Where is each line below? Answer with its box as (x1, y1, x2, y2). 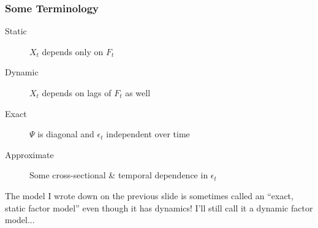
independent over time (106, 127, 190, 140)
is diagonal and (37, 127, 94, 140)
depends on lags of (42, 86, 112, 99)
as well (125, 86, 151, 99)
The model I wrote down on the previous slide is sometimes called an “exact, (5, 189, 293, 202)
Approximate (5, 148, 54, 161)
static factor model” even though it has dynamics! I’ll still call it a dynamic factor (5, 201, 313, 214)
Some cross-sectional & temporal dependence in (29, 169, 208, 181)
